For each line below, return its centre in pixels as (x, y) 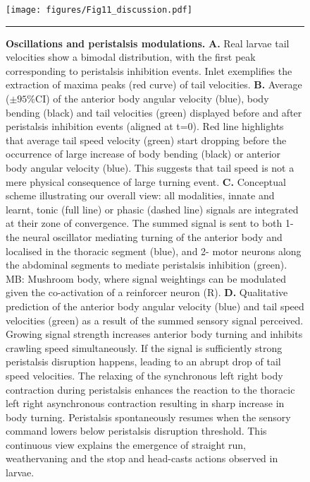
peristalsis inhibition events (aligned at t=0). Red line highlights (145, 126)
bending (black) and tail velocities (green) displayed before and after (154, 112)
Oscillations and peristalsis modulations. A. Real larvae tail (148, 43)
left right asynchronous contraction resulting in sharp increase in (145, 403)
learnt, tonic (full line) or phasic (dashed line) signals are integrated (152, 209)
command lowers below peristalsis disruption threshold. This (136, 431)
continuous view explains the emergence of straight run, (126, 444)
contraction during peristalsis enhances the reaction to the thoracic (150, 389)
